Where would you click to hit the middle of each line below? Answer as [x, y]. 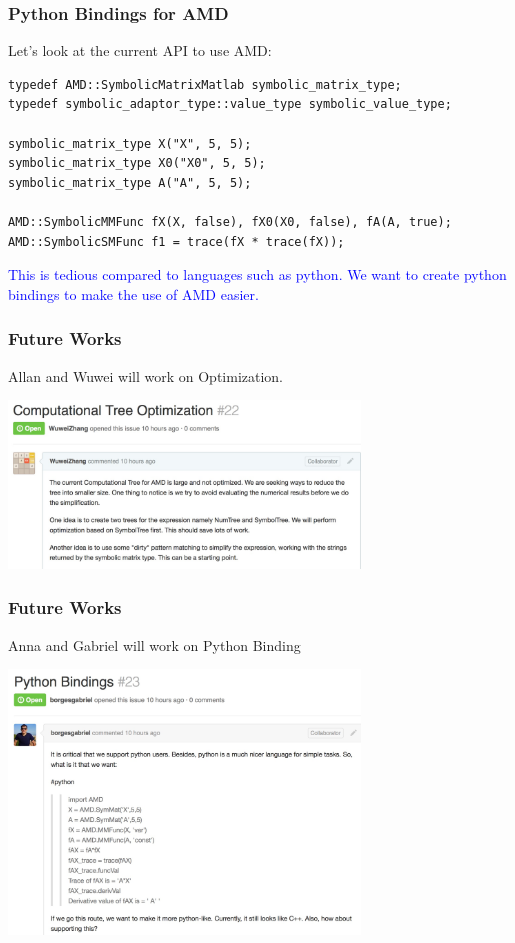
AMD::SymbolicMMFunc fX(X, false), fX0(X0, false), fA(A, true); [230, 221]
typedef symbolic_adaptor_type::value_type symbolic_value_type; [230, 104]
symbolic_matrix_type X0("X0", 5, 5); [137, 163]
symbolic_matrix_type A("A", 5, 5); [130, 182]
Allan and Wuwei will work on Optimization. [146, 375]
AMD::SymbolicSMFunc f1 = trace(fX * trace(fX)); [176, 241]
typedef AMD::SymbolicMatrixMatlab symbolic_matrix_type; [205, 84]
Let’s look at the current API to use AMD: [140, 50]
